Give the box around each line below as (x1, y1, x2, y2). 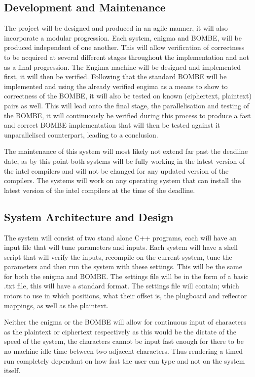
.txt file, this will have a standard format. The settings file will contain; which (4, 281, 239, 291)
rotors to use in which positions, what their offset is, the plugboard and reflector (4, 290, 247, 301)
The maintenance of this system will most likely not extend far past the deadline (4, 146, 248, 156)
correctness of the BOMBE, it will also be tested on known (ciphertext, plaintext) (4, 91, 252, 101)
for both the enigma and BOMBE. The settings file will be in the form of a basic (4, 271, 249, 281)
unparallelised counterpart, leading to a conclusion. (4, 129, 158, 140)
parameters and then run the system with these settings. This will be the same (4, 261, 242, 272)
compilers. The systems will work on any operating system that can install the (4, 175, 241, 186)
